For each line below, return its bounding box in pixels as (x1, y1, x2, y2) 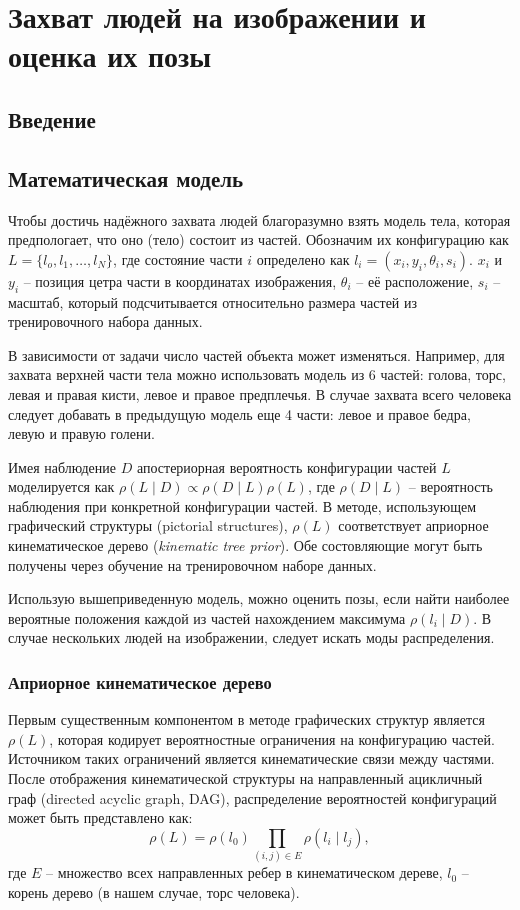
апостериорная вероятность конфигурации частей (136, 456, 437, 477)
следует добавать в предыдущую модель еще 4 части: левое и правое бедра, (8, 403, 471, 424)
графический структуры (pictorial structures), (8, 515, 288, 536)
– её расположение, (356, 270, 474, 291)
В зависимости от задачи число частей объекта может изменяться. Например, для (8, 344, 505, 365)
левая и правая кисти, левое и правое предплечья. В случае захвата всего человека (8, 383, 512, 404)
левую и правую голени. (8, 423, 155, 444)
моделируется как (8, 476, 115, 497)
